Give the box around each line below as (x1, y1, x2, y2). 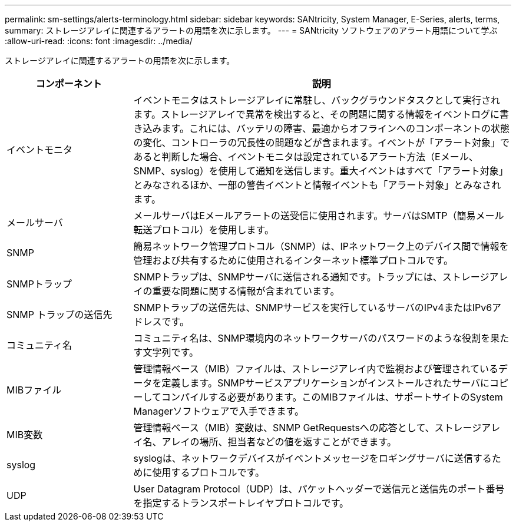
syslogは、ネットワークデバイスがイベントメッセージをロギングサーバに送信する (133, 452, 492, 464)
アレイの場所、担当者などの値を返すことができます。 (161, 436, 396, 448)
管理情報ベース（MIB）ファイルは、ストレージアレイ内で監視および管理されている (133, 363, 499, 375)
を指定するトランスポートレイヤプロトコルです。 (133, 497, 349, 509)
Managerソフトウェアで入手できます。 (133, 405, 304, 417)
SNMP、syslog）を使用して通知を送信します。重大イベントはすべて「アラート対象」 (133, 165, 508, 177)
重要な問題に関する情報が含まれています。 (152, 285, 340, 297)
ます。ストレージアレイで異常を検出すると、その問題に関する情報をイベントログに (133, 108, 500, 120)
